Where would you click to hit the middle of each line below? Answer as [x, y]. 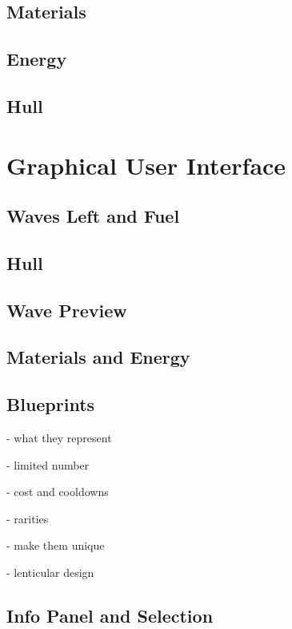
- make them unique [56, 545]
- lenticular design [50, 573]
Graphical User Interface [146, 165]
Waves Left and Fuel [93, 216]
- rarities [28, 518]
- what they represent [59, 438]
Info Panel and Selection [110, 615]
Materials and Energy [98, 357]
